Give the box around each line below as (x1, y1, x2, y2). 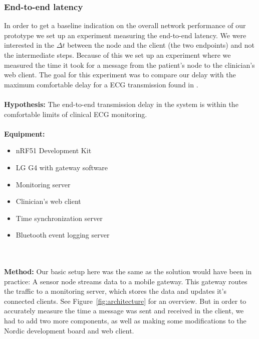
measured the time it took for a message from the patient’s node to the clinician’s (4, 59, 255, 70)
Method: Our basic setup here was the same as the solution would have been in (4, 266, 252, 277)
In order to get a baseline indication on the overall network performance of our (4, 20, 246, 31)
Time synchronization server (16, 212, 103, 223)
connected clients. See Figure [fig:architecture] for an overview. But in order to (4, 295, 246, 306)
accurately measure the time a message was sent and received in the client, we (4, 305, 244, 316)
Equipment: (4, 128, 45, 139)
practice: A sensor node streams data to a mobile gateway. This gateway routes (4, 276, 247, 286)
